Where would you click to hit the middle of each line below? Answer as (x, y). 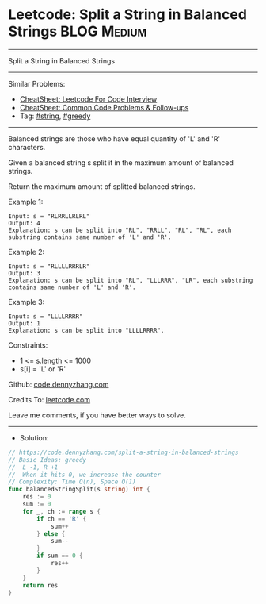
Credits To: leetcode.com (49, 399)
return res (40, 585)
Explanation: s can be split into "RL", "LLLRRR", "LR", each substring (131, 280)
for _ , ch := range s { (62, 511)
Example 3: (27, 302)
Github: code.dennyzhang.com (59, 384)
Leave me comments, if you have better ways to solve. (97, 415)
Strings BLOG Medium (78, 31)
